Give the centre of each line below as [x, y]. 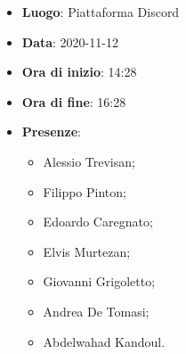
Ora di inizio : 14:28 [79, 72]
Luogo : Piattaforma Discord [101, 12]
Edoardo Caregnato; [98, 222]
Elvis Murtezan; [87, 251]
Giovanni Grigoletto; [99, 281]
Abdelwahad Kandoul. [104, 341]
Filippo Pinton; [85, 191]
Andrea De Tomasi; [96, 311]
